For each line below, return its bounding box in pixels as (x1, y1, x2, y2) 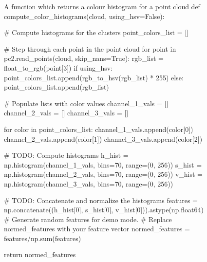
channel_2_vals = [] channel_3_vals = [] (4, 108, 129, 118)
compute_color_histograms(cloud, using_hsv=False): (4, 11, 165, 21)
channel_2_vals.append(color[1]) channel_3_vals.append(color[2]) (4, 133, 203, 144)
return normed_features (4, 249, 76, 260)
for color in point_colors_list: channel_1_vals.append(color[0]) (4, 124, 193, 134)
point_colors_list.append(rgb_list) (4, 82, 109, 92)
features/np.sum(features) (4, 233, 81, 243)
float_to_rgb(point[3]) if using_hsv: (4, 62, 113, 73)
